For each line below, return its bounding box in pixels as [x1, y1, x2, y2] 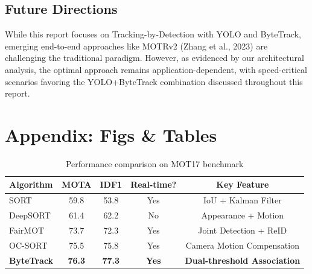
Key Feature [216, 178, 269, 191]
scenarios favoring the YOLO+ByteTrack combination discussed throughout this [5, 75, 303, 88]
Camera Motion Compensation [185, 238, 299, 251]
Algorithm [9, 178, 53, 191]
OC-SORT [9, 238, 48, 251]
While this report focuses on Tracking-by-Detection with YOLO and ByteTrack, [5, 28, 301, 40]
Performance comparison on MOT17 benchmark [65, 157, 244, 170]
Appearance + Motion [201, 209, 284, 221]
